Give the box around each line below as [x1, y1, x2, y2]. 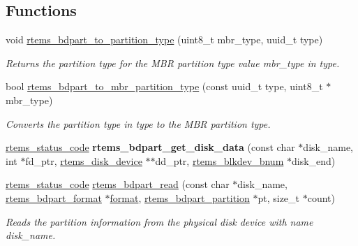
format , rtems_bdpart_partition [110, 190, 250, 205]
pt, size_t [258, 190, 300, 205]
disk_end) [292, 153, 336, 168]
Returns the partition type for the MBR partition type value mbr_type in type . [6, 55, 340, 70]
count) [307, 190, 335, 205]
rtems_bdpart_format [6, 190, 102, 205]
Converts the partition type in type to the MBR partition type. [6, 116, 271, 131]
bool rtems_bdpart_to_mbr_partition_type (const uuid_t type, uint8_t [6, 79, 323, 94]
